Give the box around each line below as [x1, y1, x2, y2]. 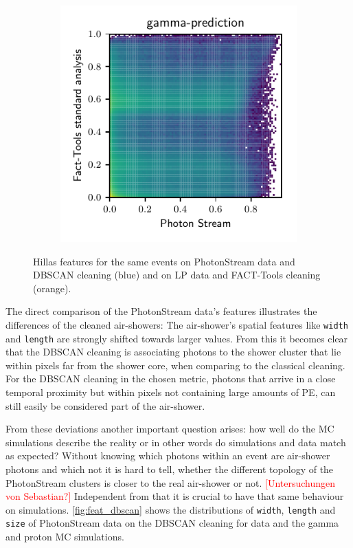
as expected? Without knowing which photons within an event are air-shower [5, 448, 330, 463]
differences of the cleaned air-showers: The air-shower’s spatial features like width [5, 317, 348, 331]
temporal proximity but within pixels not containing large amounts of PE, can [5, 385, 336, 399]
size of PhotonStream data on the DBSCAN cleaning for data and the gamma [5, 516, 339, 530]
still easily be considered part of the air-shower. [5, 398, 205, 413]
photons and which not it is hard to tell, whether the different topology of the [5, 462, 334, 476]
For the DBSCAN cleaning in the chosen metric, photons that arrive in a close [5, 371, 336, 386]
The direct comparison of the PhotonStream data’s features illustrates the [5, 304, 317, 318]
